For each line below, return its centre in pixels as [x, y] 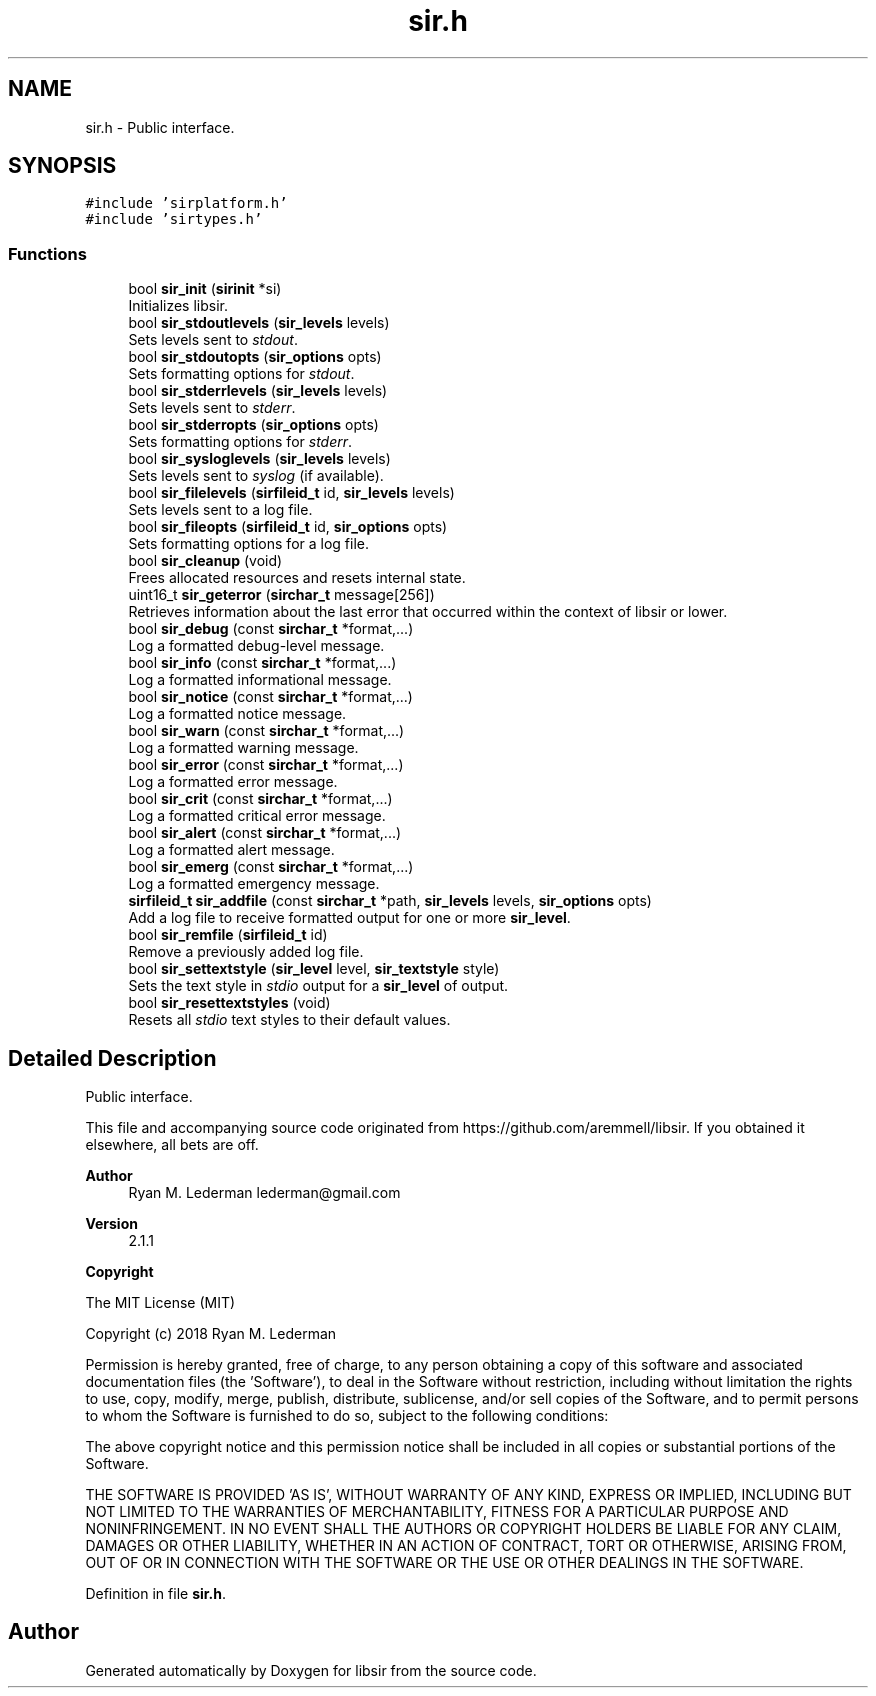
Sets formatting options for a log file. [249, 544]
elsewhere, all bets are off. [172, 1145]
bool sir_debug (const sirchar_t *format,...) [271, 629]
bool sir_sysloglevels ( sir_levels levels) [259, 459]
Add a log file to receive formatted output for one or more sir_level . [349, 918]
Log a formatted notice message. [237, 714]
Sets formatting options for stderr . [240, 442]
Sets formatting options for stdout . [241, 374]
